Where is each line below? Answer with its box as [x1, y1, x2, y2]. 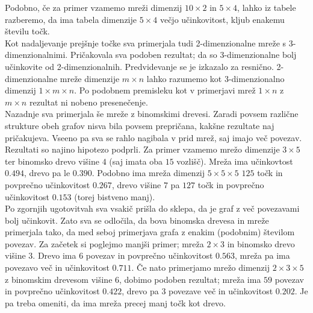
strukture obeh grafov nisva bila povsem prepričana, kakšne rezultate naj [5, 119, 274, 131]
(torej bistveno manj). [74, 190, 155, 203]
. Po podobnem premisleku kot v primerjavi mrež [74, 84, 256, 96]
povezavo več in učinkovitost [5, 261, 110, 274]
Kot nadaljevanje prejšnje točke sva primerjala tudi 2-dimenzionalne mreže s [5, 36, 287, 49]
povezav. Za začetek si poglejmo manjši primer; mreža [5, 237, 204, 250]
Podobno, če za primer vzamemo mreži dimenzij [5, 1, 182, 13]
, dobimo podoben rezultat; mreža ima [119, 273, 261, 285]
